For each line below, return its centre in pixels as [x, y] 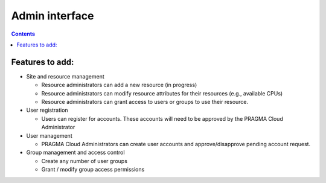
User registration [47, 110]
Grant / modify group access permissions [93, 170]
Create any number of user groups [85, 161]
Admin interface [53, 16]
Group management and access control [75, 152]
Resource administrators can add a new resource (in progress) [119, 85]
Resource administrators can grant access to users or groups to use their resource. [145, 102]
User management [49, 135]
